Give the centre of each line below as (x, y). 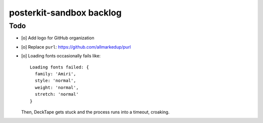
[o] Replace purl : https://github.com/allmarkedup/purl (76, 47)
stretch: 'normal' (57, 94)
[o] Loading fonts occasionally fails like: (61, 56)
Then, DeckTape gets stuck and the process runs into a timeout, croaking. (95, 112)
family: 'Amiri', (56, 74)
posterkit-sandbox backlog (65, 13)
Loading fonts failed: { (59, 67)
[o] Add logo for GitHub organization (58, 38)
